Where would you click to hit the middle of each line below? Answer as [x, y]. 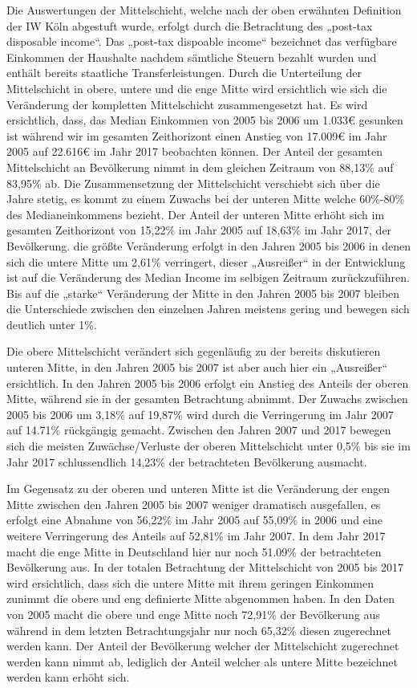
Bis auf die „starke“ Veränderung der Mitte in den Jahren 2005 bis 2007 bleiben [203, 293]
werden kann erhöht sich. [68, 677]
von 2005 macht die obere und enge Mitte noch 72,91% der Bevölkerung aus [193, 614]
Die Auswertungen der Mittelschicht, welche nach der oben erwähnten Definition [204, 10]
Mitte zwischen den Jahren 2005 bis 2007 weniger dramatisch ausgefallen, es [194, 504]
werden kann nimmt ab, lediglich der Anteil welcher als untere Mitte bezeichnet [202, 661]
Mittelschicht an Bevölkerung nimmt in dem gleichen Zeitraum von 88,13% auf [200, 167]
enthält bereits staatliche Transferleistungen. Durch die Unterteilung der [184, 73]
